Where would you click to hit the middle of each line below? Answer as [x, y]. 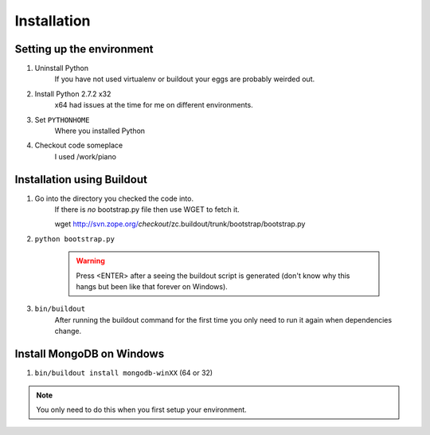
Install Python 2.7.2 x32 [73, 94]
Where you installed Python [100, 131]
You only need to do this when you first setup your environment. [141, 410]
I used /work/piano [86, 156]
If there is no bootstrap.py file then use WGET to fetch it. [147, 210]
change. [68, 331]
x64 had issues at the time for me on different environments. [154, 105]
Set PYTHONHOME [62, 120]
